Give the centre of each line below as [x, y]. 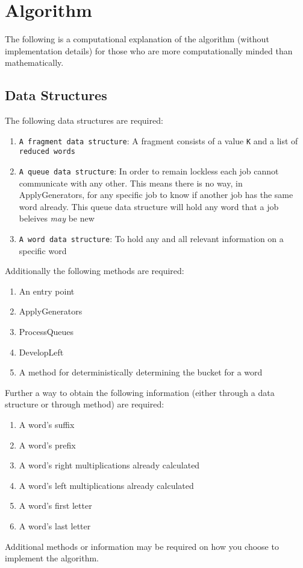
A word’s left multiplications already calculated [106, 485]
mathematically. [34, 62]
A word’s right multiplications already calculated [109, 465]
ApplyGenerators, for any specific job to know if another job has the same [156, 195]
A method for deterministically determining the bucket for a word [141, 372]
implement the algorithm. [52, 558]
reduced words [47, 152]
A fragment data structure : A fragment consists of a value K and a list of [158, 140]
